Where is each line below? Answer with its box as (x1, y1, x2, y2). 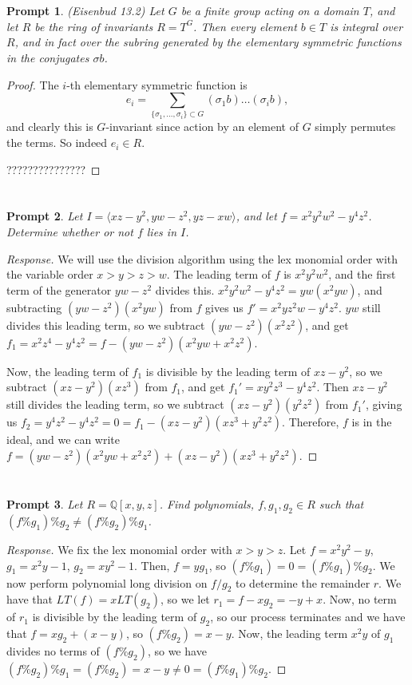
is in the (351, 414, 392, 430)
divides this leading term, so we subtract (6, 316, 205, 333)
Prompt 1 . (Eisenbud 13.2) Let (6, 2, 164, 19)
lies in (146, 224, 177, 240)
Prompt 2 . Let (6, 208, 83, 224)
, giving (365, 396, 402, 413)
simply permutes (315, 118, 396, 135)
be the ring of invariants (34, 18, 153, 34)
